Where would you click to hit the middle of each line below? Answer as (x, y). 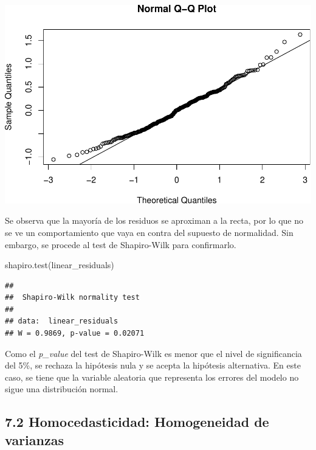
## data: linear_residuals (62, 321)
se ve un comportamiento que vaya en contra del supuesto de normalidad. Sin (149, 232)
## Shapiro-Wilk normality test (72, 298)
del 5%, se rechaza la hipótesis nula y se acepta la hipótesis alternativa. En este (153, 365)
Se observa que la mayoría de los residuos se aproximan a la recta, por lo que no (154, 220)
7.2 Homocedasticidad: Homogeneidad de (137, 422)
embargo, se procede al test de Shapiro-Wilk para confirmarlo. (121, 244)
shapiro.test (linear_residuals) (60, 265)
